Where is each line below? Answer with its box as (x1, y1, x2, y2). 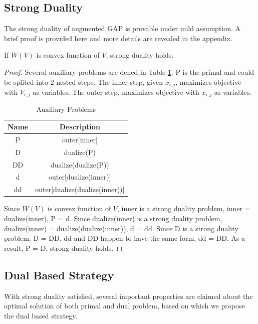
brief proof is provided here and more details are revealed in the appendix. (4, 33, 232, 43)
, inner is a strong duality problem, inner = (117, 203, 250, 214)
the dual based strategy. (4, 310, 78, 320)
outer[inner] (62, 134, 98, 144)
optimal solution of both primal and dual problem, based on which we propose (4, 300, 245, 311)
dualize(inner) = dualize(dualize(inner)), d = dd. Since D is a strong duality (4, 223, 238, 233)
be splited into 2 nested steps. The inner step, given (4, 76, 163, 87)
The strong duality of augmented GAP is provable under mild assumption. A (4, 23, 241, 34)
